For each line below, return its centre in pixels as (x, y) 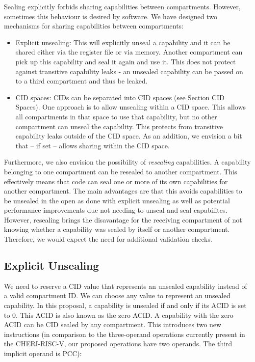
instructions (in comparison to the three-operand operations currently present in (125, 334)
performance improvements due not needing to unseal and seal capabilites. (116, 210)
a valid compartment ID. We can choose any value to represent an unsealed (117, 295)
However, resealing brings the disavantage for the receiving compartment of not (123, 219)
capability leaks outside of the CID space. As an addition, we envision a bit (129, 136)
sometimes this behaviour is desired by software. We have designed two (111, 16)
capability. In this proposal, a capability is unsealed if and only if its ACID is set (125, 305)
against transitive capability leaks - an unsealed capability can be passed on (129, 71)
